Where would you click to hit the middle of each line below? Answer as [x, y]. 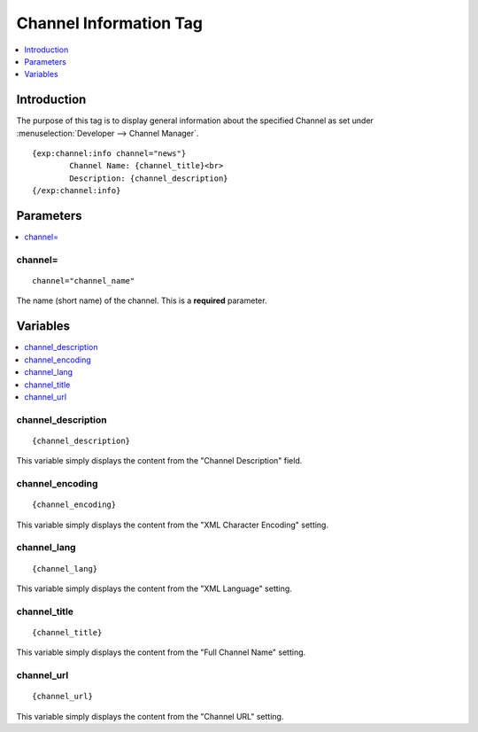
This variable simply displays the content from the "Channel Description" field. [159, 461]
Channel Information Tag [110, 23]
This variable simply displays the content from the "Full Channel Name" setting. [161, 652]
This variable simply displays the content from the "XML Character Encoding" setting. [173, 525]
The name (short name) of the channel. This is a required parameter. [142, 300]
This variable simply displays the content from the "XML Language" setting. [154, 588]
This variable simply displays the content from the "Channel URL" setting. [150, 716]
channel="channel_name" [84, 281]
